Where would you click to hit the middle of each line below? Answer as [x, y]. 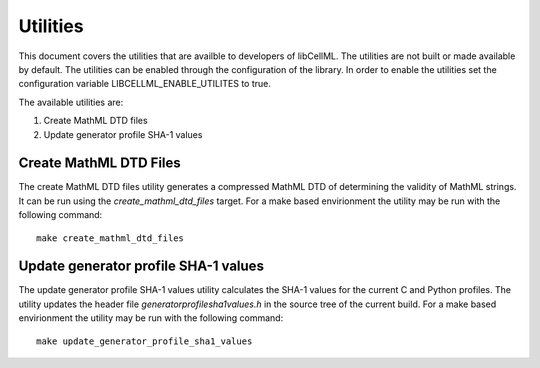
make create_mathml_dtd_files [110, 238]
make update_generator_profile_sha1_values [144, 341]
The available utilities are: [71, 102]
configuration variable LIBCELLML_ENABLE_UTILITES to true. [145, 84]
